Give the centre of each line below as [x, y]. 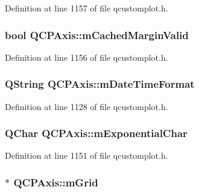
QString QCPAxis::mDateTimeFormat [100, 84]
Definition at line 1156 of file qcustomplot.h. [87, 57]
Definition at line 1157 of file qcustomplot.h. [87, 8]
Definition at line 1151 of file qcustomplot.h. [87, 155]
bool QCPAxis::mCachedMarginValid [97, 35]
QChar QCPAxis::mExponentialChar [96, 133]
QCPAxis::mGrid [56, 182]
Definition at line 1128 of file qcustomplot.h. [87, 106]
